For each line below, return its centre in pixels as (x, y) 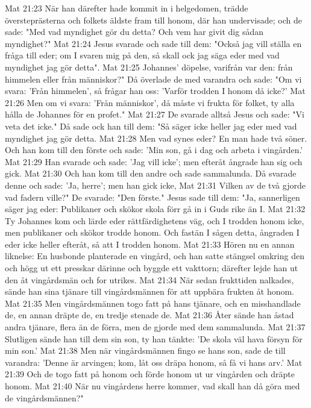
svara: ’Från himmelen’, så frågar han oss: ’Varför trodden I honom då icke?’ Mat (155, 91)
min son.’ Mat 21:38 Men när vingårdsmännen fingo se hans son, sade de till (145, 350)
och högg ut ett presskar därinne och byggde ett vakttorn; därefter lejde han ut (152, 268)
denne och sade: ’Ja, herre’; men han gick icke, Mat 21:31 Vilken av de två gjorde (155, 185)
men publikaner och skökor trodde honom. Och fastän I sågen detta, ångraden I (152, 232)
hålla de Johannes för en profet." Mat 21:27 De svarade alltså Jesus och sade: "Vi (155, 114)
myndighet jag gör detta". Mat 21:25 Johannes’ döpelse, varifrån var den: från (149, 67)
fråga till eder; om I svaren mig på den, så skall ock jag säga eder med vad (142, 55)
